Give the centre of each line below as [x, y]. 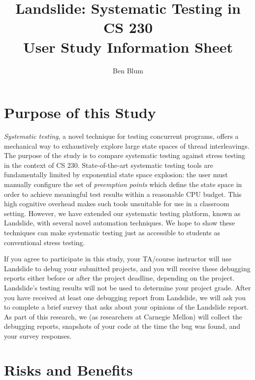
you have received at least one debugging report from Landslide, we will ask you [125, 297]
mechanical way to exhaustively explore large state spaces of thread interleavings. [127, 145]
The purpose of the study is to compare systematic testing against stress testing [125, 155]
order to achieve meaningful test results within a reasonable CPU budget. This [123, 194]
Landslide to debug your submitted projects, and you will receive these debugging [127, 268]
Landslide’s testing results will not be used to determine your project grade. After [127, 287]
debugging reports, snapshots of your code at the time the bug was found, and [122, 326]
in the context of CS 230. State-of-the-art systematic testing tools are [109, 165]
